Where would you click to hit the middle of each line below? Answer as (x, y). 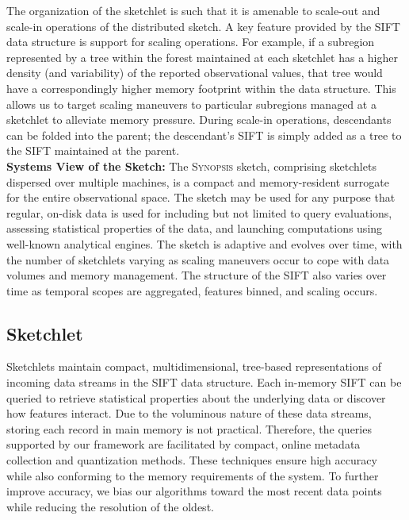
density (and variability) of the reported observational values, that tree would (195, 73)
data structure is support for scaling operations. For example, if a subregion (191, 42)
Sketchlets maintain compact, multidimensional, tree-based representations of (194, 366)
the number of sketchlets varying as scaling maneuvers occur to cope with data (198, 259)
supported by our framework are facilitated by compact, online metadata (183, 444)
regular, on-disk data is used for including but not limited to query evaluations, (199, 212)
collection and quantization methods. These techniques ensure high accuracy (192, 460)
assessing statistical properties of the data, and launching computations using (195, 228)
